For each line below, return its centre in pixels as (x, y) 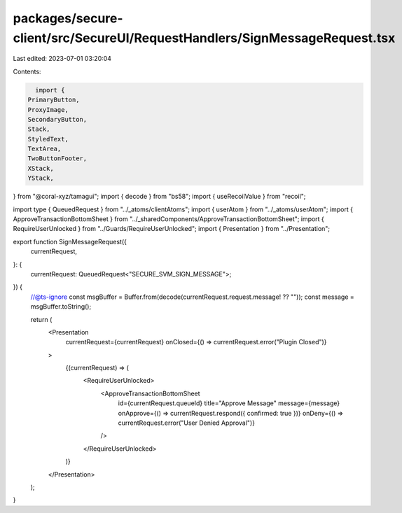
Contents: (27, 71)
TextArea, (44, 149)
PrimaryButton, (54, 100)
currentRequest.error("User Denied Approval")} (187, 423)
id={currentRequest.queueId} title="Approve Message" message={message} (229, 403)
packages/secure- (68, 18)
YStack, (41, 178)
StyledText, (48, 139)
